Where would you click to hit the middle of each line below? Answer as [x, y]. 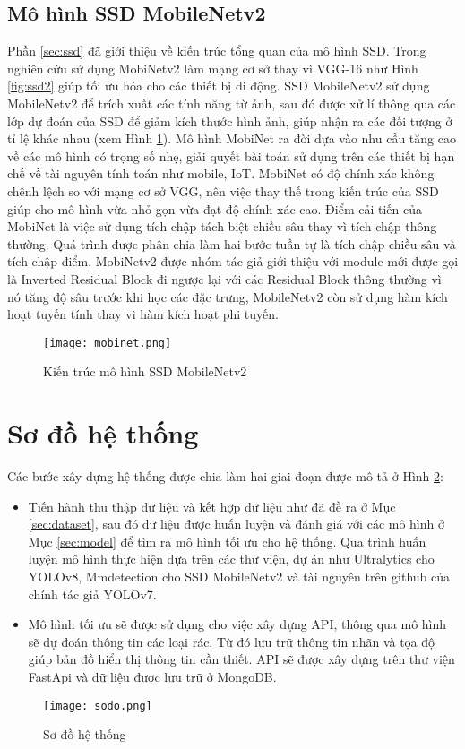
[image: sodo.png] [98, 706]
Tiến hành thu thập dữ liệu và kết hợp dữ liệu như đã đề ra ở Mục [212, 506]
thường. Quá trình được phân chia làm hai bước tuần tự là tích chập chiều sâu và [232, 243]
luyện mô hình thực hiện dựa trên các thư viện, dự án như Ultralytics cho [231, 559]
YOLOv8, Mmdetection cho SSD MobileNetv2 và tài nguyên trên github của [239, 577]
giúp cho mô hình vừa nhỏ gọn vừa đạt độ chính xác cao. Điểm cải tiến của [215, 208]
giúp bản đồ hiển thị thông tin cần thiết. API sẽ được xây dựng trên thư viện [241, 659]
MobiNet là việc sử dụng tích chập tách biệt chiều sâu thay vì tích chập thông [222, 226]
